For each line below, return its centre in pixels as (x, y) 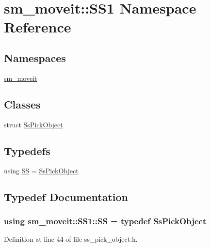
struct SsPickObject (33, 124)
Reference (38, 27)
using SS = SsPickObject (41, 171)
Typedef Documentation (66, 197)
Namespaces (35, 57)
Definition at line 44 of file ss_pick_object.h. (71, 239)
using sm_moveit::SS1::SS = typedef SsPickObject (105, 221)
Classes (22, 104)
